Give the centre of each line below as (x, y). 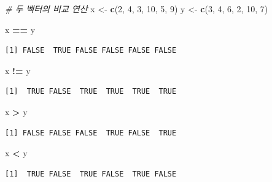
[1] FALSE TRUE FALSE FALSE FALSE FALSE (91, 51)
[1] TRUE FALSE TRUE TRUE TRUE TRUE (91, 92)
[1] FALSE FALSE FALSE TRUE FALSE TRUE (91, 133)
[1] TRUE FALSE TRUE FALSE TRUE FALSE (91, 174)
